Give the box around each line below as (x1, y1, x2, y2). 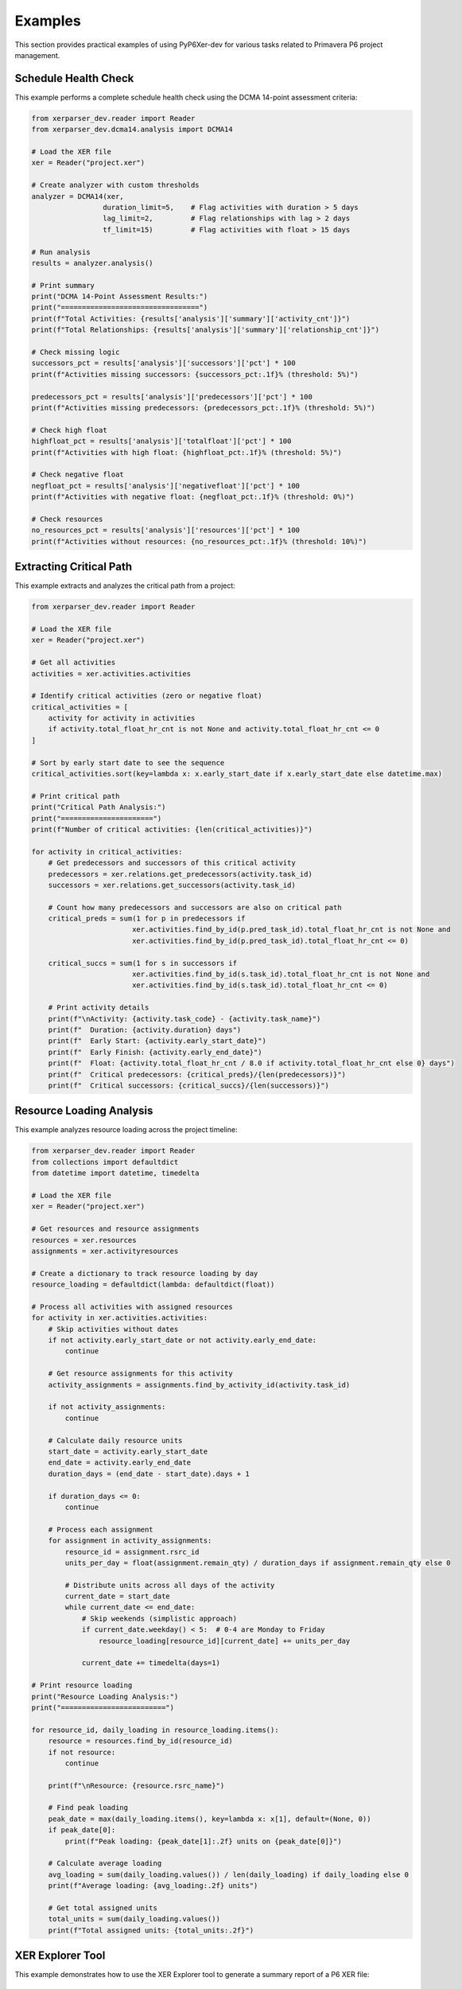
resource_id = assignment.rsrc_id (64, 1547, 200, 1556)
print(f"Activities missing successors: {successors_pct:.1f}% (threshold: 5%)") (31, 370, 359, 379)
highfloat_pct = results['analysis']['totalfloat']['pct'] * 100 (31, 437, 292, 446)
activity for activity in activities (48, 714, 196, 723)
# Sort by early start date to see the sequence (31, 758, 225, 767)
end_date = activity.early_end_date (48, 1458, 191, 1467)
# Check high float (31, 426, 107, 434)
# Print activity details (48, 1003, 149, 1012)
